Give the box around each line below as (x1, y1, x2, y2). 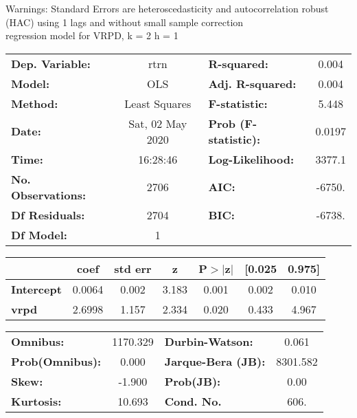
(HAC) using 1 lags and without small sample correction (5, 14, 244, 29)
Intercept (11, 280, 62, 297)
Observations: (11, 186, 87, 203)
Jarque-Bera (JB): (164, 353, 266, 369)
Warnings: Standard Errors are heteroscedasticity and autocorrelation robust (5, 1, 329, 15)
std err (114, 260, 152, 276)
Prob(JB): (164, 373, 221, 389)
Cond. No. (164, 393, 222, 409)
